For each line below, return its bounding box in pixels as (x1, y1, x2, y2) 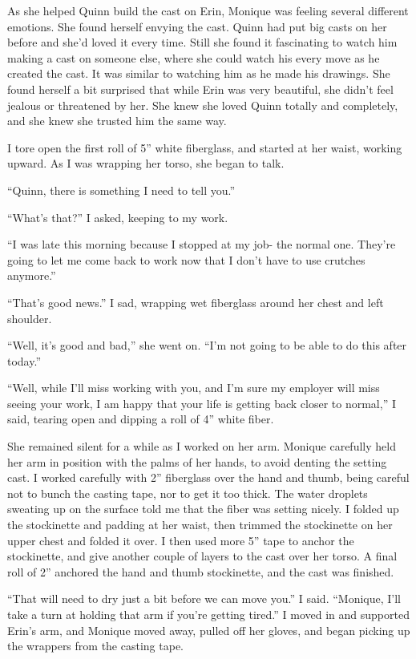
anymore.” (7, 267, 56, 284)
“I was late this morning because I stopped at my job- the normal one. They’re (7, 236, 396, 253)
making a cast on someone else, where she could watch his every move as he (7, 49, 380, 66)
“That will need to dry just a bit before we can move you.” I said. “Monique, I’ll (7, 590, 401, 607)
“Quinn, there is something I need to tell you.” (7, 181, 236, 198)
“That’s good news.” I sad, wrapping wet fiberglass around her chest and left (7, 293, 384, 310)
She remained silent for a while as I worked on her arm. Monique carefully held (7, 438, 396, 455)
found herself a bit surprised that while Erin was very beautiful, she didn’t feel (7, 80, 394, 97)
